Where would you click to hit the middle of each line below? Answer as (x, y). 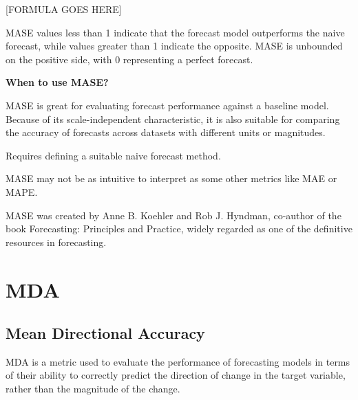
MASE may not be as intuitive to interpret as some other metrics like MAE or (171, 178)
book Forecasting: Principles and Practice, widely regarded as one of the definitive (179, 229)
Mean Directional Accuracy (105, 333)
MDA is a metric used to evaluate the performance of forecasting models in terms (178, 361)
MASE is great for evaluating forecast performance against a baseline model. (167, 105)
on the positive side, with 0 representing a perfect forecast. (129, 59)
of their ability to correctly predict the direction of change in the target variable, (176, 375)
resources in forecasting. (56, 242)
